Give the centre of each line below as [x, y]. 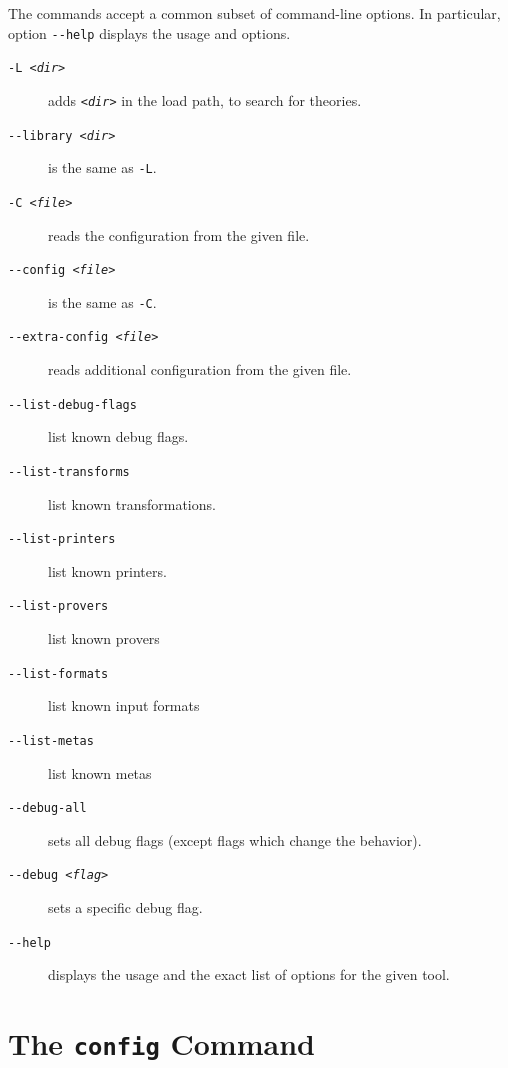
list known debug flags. [118, 436]
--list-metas [51, 740]
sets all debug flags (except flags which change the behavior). [235, 839]
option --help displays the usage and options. [149, 32]
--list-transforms [69, 471]
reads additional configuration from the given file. [200, 369]
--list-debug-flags [72, 404]
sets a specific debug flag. [125, 907]
